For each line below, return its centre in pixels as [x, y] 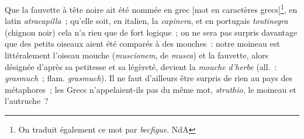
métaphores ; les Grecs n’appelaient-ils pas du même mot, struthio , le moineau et [151, 89]
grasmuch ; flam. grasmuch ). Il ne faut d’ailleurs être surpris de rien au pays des [148, 78]
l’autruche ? [27, 101]
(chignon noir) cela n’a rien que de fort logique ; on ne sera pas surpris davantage [151, 32]
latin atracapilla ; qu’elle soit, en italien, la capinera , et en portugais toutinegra [146, 21]
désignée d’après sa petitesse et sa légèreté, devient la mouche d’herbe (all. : [141, 66]
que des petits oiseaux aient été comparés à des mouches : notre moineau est [142, 44]
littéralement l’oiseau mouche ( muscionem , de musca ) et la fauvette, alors [137, 55]
